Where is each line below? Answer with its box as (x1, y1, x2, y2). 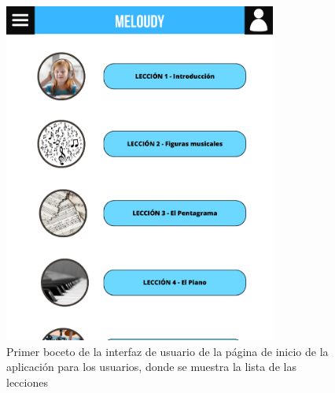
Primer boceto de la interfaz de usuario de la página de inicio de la (6, 343, 329, 359)
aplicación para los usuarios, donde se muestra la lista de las (6, 358, 296, 375)
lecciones (6, 373, 48, 390)
